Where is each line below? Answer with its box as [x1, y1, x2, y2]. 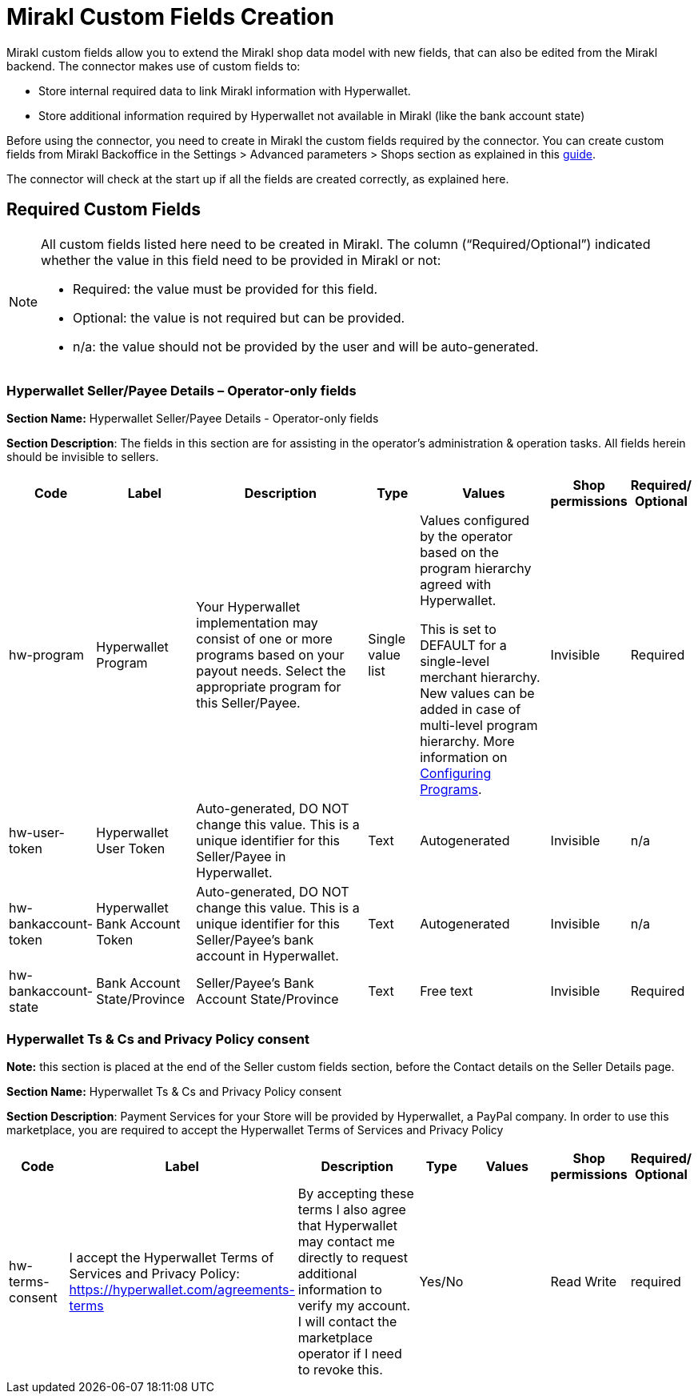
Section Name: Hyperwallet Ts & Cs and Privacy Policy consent [6, 1085, 342, 1099]
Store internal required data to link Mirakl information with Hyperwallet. [38, 83, 411, 98]
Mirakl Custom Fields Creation [6, 3, 334, 30]
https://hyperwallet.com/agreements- [69, 1282, 295, 1298]
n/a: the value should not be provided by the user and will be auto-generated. [73, 338, 539, 355]
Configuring [420, 765, 492, 782]
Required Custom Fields [6, 199, 201, 220]
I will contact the [297, 1314, 397, 1330]
